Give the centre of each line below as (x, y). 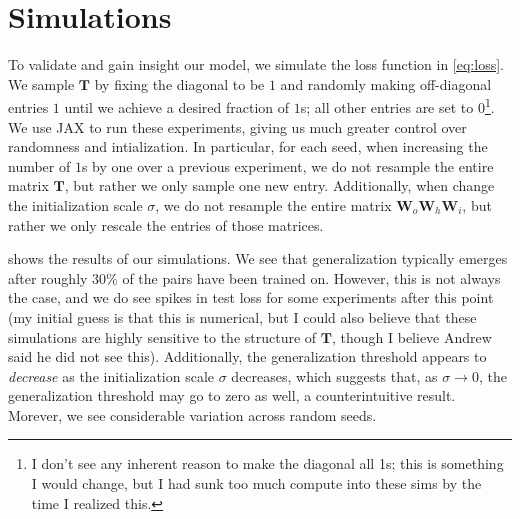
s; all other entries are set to (387, 106)
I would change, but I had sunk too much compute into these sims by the (256, 483)
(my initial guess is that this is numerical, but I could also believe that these (242, 316)
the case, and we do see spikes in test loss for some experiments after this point (251, 297)
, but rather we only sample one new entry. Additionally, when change (279, 185)
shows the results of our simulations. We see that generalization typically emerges (258, 258)
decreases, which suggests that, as (334, 375)
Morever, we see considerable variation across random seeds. (192, 414)
